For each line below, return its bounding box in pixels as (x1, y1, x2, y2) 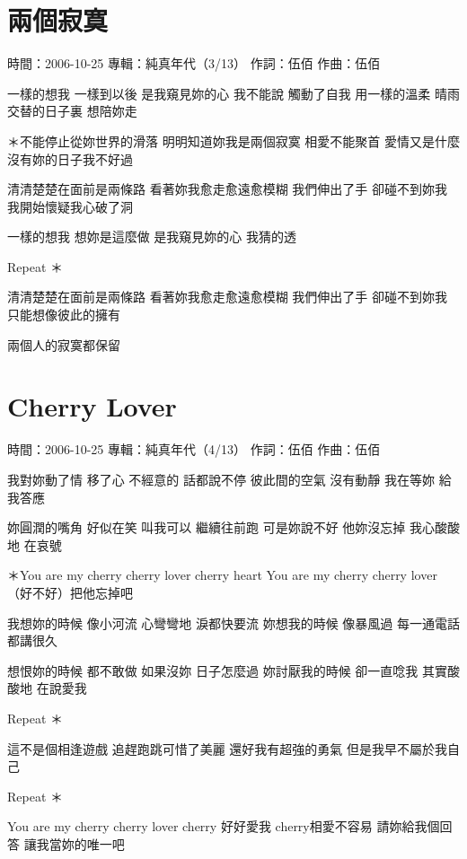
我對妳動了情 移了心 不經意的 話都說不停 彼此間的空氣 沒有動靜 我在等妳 (7, 469, 435, 488)
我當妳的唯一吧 (36, 834, 125, 853)
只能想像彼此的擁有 (7, 305, 120, 324)
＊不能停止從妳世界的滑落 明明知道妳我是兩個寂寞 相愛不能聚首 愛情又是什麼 (7, 131, 460, 150)
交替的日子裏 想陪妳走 (7, 101, 137, 120)
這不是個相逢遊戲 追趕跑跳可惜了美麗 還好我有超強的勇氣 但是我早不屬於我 (7, 739, 447, 758)
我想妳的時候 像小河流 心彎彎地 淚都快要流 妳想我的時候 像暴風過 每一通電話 (7, 613, 460, 632)
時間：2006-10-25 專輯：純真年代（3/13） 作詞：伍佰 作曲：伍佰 (7, 54, 381, 73)
